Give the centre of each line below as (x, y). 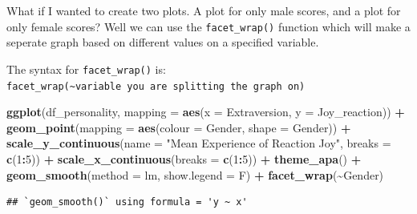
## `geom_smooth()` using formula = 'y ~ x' (127, 202)
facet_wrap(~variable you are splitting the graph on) (156, 86)
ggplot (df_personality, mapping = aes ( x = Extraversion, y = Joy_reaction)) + (206, 112)
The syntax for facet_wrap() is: (86, 69)
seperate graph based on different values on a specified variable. (163, 42)
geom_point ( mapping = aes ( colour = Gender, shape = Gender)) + (179, 127)
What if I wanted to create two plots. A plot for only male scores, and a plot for (204, 10)
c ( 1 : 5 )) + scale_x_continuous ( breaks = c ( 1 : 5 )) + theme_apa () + (184, 158)
